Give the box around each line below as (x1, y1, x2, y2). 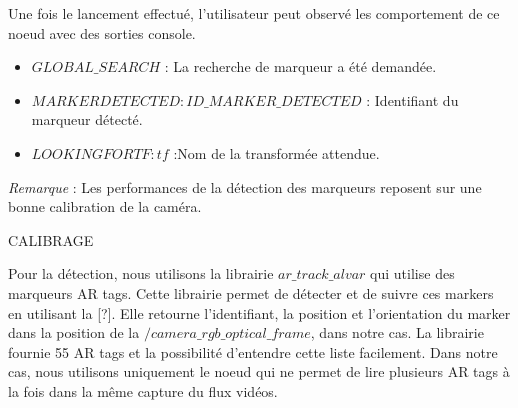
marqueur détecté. (31, 109, 143, 130)
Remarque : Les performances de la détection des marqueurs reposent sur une (8, 176, 482, 197)
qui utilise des (370, 263, 455, 284)
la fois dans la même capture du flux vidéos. (8, 380, 278, 401)
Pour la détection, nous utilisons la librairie (8, 263, 274, 284)
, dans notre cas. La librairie (310, 322, 484, 343)
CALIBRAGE (8, 229, 94, 250)
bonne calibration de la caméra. (8, 196, 202, 217)
